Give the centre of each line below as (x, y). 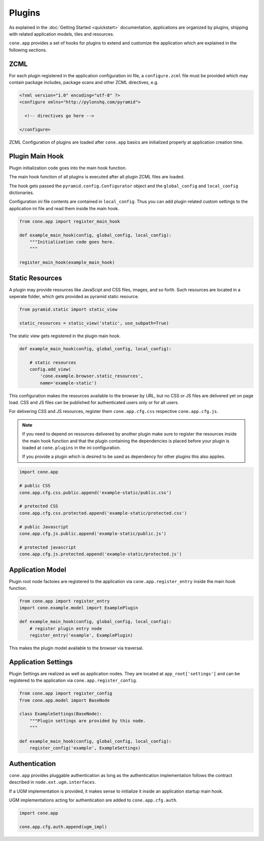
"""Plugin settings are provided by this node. (88, 721)
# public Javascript (44, 527)
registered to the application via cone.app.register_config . (73, 680)
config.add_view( (50, 369)
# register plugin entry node (66, 628)
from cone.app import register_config (66, 693)
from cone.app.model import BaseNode (65, 700)
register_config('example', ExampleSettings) (85, 748)
